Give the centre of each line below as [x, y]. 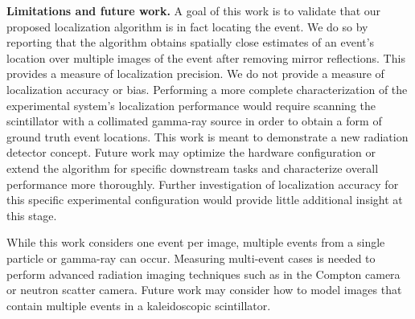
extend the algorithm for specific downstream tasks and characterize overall [193, 168]
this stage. [32, 215]
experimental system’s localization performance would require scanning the [191, 105]
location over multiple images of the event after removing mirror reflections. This [206, 57]
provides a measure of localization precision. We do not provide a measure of [195, 74]
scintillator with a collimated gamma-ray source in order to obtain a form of [194, 121]
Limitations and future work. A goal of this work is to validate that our [194, 10]
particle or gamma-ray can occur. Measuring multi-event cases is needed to [191, 258]
